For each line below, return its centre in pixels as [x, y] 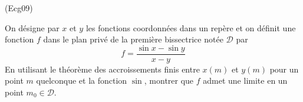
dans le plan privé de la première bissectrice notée [133, 39]
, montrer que [169, 80]
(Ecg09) [19, 8]
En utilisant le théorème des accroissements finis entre [102, 69]
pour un [284, 69]
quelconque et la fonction [82, 80]
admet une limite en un [245, 80]
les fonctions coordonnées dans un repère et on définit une [191, 27]
